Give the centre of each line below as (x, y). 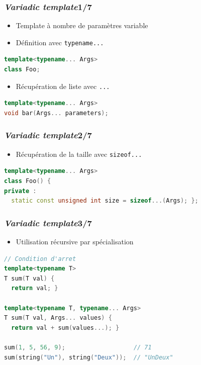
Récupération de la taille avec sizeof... (79, 154)
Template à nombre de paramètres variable (82, 25)
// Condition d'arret (40, 259)
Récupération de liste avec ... (63, 86)
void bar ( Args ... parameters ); (56, 113)
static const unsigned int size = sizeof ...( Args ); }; (105, 201)
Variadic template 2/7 (48, 135)
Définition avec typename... (60, 42)
